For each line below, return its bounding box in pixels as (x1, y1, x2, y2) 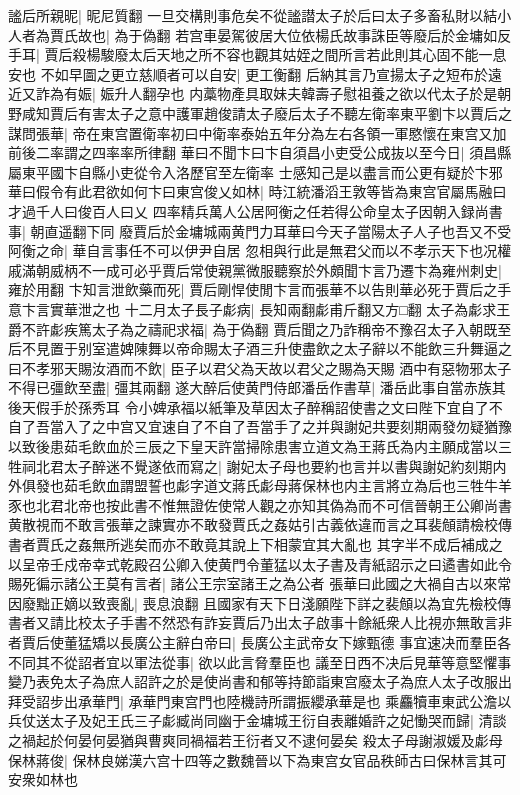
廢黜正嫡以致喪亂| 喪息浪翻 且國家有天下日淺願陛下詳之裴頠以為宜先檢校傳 (21, 592, 512, 613)
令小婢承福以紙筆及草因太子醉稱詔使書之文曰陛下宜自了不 (124, 396, 503, 417)
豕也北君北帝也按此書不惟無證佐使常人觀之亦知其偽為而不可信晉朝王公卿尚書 (8, 494, 512, 515)
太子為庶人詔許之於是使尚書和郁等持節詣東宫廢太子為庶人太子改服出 (63, 671, 512, 692)
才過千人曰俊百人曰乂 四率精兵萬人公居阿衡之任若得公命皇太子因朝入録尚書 (8, 200, 503, 221)
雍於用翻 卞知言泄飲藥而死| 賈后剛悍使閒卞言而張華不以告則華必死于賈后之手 (8, 279, 512, 300)
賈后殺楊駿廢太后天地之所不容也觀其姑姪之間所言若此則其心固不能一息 (44, 44, 507, 65)
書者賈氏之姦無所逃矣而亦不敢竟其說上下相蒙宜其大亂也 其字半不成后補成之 (8, 534, 503, 555)
